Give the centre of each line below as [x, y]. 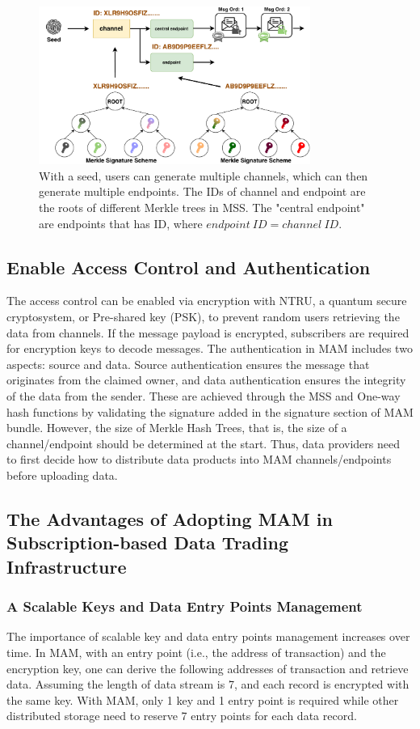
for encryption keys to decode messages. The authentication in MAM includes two [210, 348]
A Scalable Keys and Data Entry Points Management [185, 606]
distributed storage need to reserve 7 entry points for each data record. [182, 716]
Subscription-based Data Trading [147, 543]
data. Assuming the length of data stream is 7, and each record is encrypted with [208, 684]
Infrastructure [67, 566]
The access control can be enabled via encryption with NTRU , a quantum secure [207, 301]
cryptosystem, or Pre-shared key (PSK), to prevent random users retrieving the [203, 316]
